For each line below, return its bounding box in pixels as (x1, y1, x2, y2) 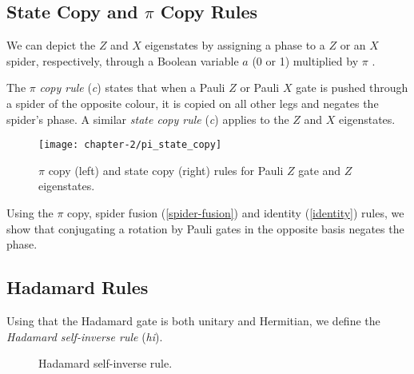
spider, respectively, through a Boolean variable (6, 52, 239, 69)
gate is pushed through (296, 79, 408, 96)
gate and (298, 161, 341, 178)
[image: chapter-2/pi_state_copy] (38, 139, 222, 151)
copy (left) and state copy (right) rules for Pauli (48, 161, 284, 178)
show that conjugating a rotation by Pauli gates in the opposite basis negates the (6, 220, 404, 237)
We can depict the (6, 37, 96, 54)
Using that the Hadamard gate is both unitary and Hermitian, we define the (6, 312, 380, 328)
